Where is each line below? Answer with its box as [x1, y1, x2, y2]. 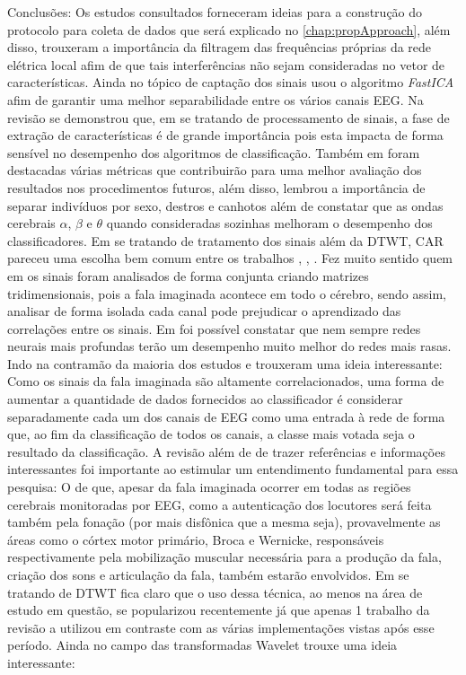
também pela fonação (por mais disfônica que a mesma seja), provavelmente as [7, 513, 441, 531]
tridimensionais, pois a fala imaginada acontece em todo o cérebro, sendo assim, [7, 284, 446, 302]
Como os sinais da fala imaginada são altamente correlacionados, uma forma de [7, 372, 444, 390]
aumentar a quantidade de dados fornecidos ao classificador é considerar [7, 390, 403, 408]
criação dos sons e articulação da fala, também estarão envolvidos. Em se [7, 565, 409, 583]
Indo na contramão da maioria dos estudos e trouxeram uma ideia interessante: [7, 354, 443, 373]
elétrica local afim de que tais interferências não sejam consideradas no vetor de [7, 55, 445, 74]
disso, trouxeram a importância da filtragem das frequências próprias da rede [7, 38, 432, 57]
